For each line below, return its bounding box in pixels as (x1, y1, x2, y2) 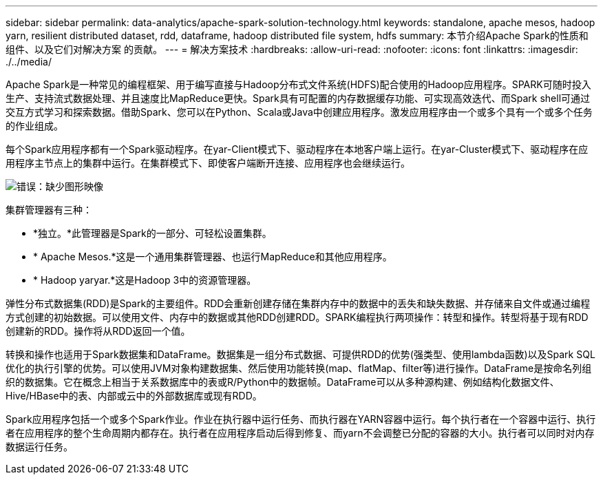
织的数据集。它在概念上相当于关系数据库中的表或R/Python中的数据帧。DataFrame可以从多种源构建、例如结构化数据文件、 (6, 376, 560, 388)
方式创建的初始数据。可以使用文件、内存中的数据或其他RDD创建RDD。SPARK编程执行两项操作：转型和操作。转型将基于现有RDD (6, 311, 589, 323)
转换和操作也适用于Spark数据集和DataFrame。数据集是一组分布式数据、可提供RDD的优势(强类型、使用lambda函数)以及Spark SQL (6, 348, 595, 360)
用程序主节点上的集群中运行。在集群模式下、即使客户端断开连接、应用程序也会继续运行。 (6, 157, 410, 169)
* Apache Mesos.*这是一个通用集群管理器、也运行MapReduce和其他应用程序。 (33, 251, 392, 262)
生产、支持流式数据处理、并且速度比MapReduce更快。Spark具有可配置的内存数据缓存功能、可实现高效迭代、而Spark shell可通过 (6, 92, 591, 104)
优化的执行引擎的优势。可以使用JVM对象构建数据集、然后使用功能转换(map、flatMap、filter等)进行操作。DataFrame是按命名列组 (6, 362, 592, 374)
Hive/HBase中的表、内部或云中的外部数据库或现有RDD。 (6, 390, 262, 401)
